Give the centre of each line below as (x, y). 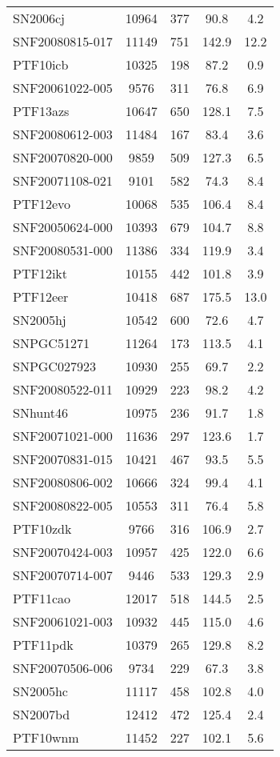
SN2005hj (40, 320)
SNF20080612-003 (63, 134)
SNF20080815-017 (63, 41)
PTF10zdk (42, 529)
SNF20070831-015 (63, 459)
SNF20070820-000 (63, 157)
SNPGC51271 (51, 343)
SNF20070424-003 (63, 552)
